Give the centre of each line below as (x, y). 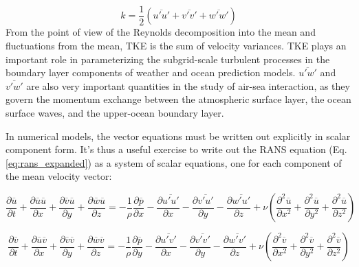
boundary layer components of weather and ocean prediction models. (151, 72)
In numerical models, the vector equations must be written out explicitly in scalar (178, 136)
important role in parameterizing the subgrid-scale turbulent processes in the (168, 59)
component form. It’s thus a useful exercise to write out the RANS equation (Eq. (176, 149)
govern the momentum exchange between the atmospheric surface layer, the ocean (178, 99)
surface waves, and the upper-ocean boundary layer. (115, 113)
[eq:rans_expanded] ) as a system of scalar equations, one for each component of (174, 162)
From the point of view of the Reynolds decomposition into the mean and (161, 32)
